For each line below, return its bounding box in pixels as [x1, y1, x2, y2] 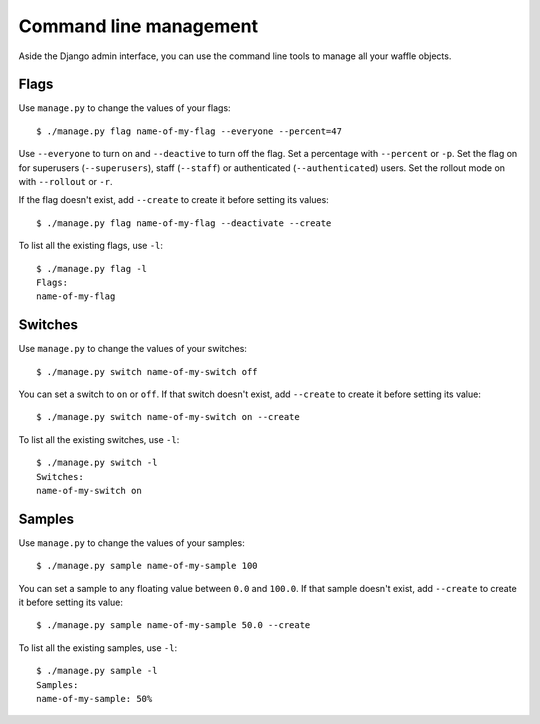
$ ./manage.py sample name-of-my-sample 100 [36, 560, 259, 572]
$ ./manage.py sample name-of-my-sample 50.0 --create [36, 620, 311, 631]
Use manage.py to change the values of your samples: [18, 536, 245, 549]
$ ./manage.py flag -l [36, 263, 148, 274]
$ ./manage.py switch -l [36, 457, 158, 469]
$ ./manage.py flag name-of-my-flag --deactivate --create [36, 217, 332, 229]
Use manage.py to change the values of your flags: [18, 102, 231, 114]
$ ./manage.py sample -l [36, 665, 158, 677]
